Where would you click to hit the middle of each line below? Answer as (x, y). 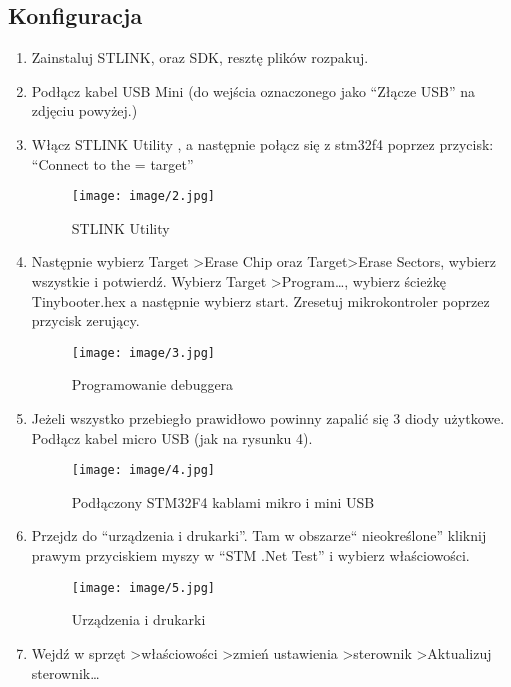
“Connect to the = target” (112, 163)
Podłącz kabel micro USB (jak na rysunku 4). (172, 437)
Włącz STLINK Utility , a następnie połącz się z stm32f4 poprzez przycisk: (262, 143)
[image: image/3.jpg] (143, 352)
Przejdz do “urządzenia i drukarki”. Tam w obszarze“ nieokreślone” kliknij (259, 535)
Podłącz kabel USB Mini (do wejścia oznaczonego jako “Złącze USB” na (253, 90)
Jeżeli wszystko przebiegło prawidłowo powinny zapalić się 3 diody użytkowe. (268, 418)
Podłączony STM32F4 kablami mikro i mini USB (223, 501)
